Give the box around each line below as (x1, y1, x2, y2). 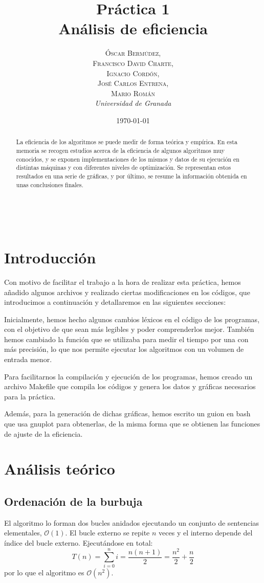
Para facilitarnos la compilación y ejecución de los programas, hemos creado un (4, 371, 253, 382)
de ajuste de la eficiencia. (4, 428, 83, 439)
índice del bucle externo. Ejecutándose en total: (4, 537, 153, 548)
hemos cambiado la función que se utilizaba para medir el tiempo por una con (4, 333, 249, 344)
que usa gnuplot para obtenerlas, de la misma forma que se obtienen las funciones (4, 418, 260, 429)
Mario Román (111, 87, 155, 98)
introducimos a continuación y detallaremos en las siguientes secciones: (4, 297, 226, 307)
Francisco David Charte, (93, 57, 173, 68)
